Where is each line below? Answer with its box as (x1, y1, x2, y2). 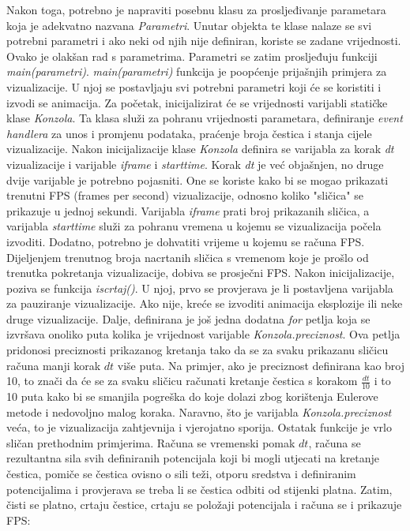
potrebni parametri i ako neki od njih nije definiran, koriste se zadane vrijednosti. (6, 32, 401, 49)
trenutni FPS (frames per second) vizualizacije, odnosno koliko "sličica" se (6, 187, 363, 204)
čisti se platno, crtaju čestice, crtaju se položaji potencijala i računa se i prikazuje (6, 496, 402, 513)
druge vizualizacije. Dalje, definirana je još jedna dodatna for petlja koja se (6, 310, 371, 327)
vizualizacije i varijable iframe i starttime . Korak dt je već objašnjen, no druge (6, 155, 384, 172)
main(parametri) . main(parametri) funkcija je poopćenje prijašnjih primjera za (6, 63, 387, 80)
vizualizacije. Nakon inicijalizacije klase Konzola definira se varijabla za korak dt (6, 140, 394, 157)
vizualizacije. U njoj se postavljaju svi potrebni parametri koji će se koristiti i (6, 78, 382, 95)
